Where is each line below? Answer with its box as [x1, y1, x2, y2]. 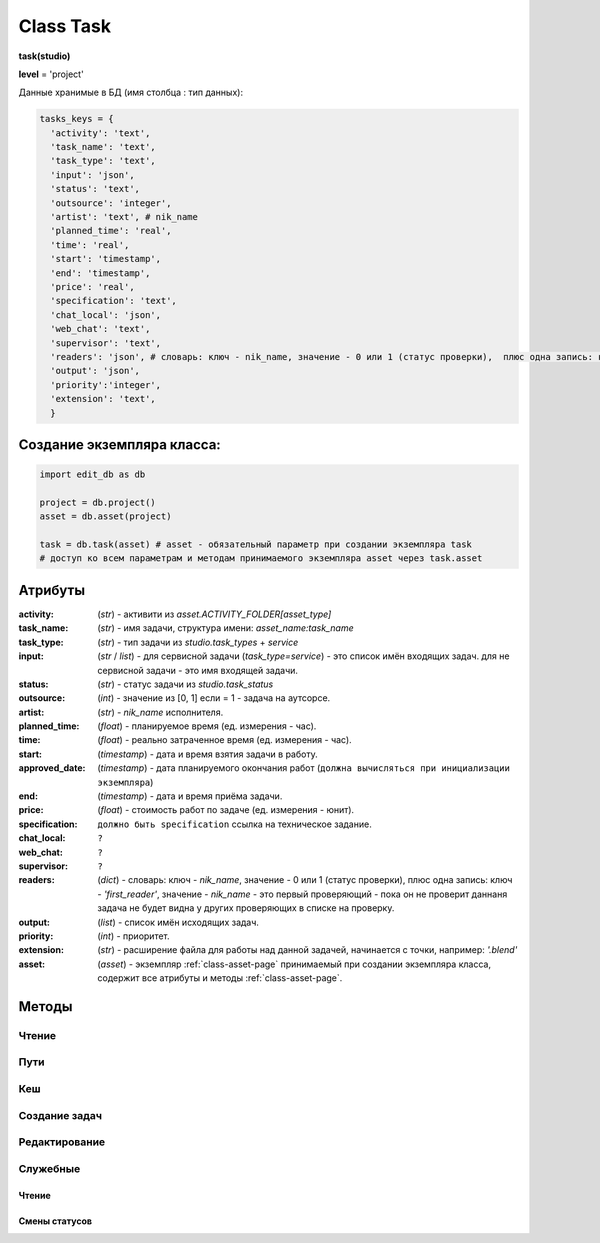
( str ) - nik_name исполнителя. [97, 706, 224, 718]
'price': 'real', [50, 281, 135, 292]
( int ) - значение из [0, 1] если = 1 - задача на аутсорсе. [97, 692, 331, 704]
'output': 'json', [50, 365, 140, 377]
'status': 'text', [50, 183, 140, 195]
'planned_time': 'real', [50, 225, 172, 237]
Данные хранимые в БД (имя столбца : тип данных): [18, 86, 244, 99]
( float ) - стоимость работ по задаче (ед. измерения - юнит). [97, 804, 355, 816]
